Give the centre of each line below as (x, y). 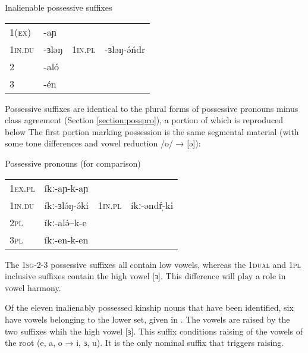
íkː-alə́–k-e (65, 222)
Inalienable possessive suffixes (59, 7)
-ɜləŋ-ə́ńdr (125, 49)
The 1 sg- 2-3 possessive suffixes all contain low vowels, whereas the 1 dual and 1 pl (153, 264)
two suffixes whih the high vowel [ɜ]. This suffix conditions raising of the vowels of (154, 331)
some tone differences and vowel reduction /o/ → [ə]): (103, 143)
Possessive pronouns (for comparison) (73, 163)
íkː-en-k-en (66, 239)
